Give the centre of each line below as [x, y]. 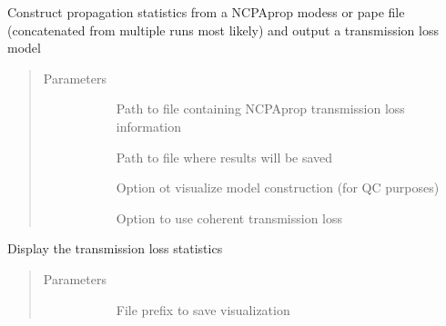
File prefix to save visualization [203, 309]
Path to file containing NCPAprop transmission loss [260, 109]
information [149, 126]
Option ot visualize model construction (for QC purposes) [278, 188]
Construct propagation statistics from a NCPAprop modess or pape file [206, 12]
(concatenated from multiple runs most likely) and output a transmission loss [223, 30]
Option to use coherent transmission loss [229, 217]
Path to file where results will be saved [224, 157]
